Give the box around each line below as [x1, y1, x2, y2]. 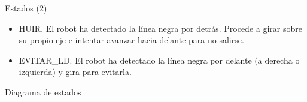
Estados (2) [5, 2, 47, 14]
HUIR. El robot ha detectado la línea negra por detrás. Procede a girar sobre [19, 22, 302, 34]
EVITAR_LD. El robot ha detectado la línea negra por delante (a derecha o [19, 53, 300, 66]
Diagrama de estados [5, 85, 81, 98]
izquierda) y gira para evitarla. [19, 65, 132, 78]
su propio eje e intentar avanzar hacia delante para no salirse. [19, 34, 244, 46]
